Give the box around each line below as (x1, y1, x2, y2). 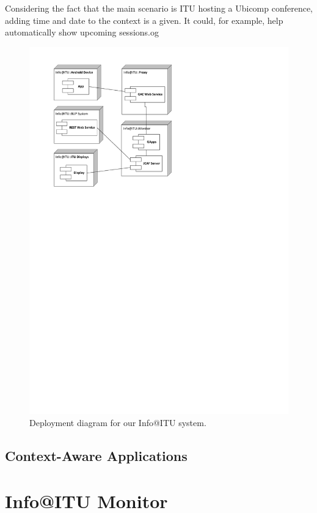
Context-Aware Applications (5, 446, 188, 465)
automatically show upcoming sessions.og (5, 26, 159, 39)
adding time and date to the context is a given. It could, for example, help (5, 13, 283, 26)
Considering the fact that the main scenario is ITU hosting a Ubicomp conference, (5, 2, 313, 14)
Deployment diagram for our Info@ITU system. (29, 416, 206, 429)
